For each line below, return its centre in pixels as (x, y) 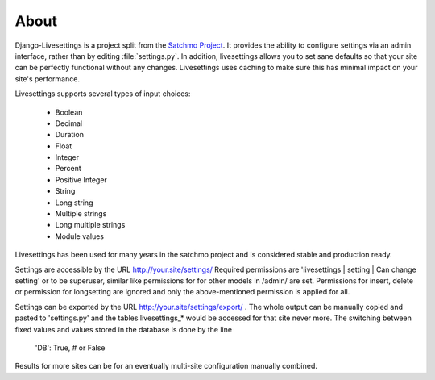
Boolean (69, 112)
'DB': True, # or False (70, 348)
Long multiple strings (90, 225)
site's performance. (48, 79)
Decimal (69, 123)
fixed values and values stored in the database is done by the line (124, 329)
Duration (70, 135)
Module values (80, 236)
